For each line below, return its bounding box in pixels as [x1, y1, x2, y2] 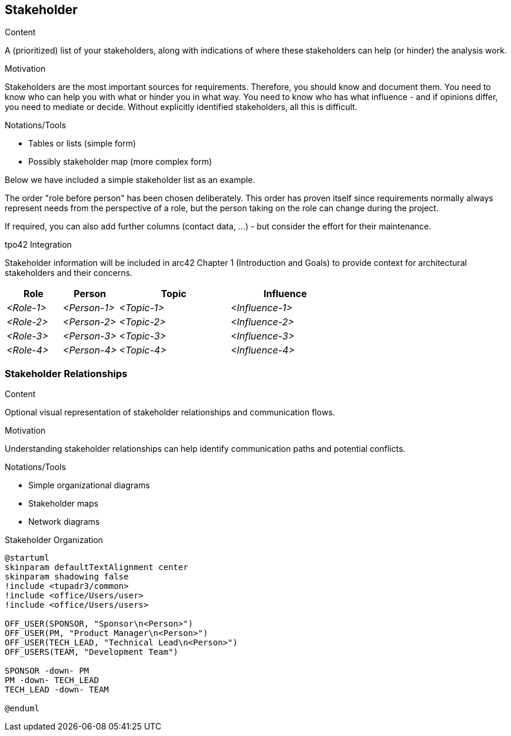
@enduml [5, 704, 40, 714]
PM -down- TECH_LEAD [5, 675, 99, 685]
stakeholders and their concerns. [5, 268, 133, 278]
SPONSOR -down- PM [5, 666, 89, 676]
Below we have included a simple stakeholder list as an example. [5, 175, 255, 185]
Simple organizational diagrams [28, 480, 150, 491]
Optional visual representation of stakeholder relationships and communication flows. [5, 407, 335, 418]
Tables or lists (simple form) [28, 138, 136, 149]
